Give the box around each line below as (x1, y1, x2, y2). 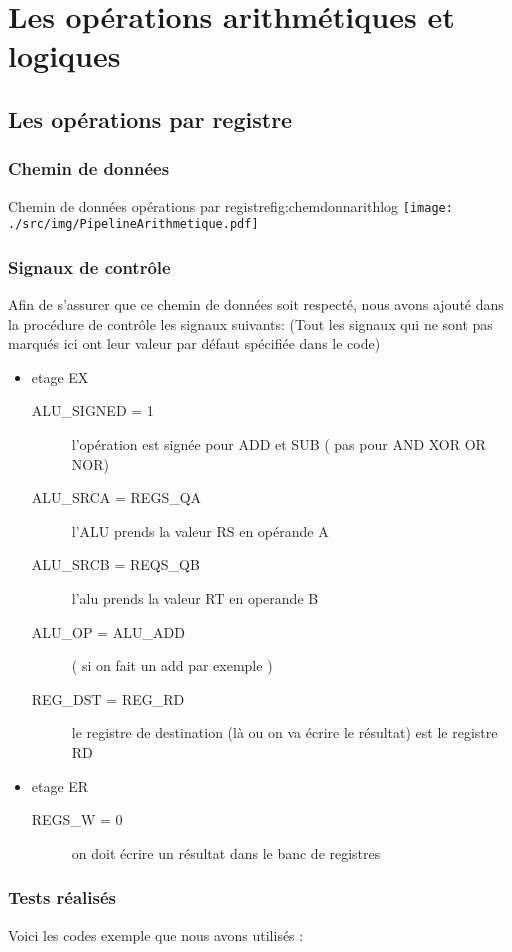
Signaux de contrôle (8, 254, 171, 279)
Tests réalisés (8, 885, 117, 910)
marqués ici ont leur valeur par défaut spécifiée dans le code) (8, 333, 381, 354)
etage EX (31, 366, 89, 387)
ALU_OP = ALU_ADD (31, 621, 185, 642)
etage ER (31, 775, 89, 796)
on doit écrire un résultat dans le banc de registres (71, 842, 381, 863)
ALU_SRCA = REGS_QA (31, 487, 202, 508)
